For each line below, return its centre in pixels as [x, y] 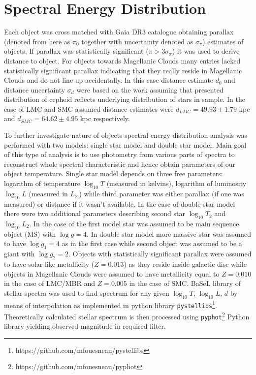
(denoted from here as [37, 41]
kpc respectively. [105, 118]
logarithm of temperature [42, 183]
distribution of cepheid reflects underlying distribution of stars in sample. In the [125, 99]
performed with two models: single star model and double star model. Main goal [125, 144]
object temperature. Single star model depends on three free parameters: [113, 173]
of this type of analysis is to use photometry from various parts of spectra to [119, 154]
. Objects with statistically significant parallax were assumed [160, 254]
